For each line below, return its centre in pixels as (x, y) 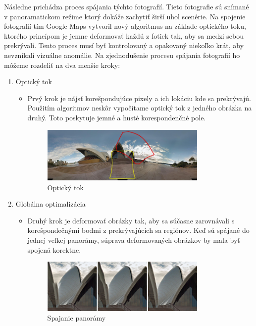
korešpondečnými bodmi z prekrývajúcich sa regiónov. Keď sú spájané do (138, 230)
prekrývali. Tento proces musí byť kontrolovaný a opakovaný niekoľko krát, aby (124, 45)
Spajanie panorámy (77, 318)
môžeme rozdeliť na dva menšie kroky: (62, 65)
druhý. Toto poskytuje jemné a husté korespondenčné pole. (117, 117)
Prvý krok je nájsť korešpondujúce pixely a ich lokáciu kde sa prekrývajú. (139, 98)
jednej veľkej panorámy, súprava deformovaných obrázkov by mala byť (134, 240)
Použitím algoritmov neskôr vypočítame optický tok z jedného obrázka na (140, 108)
